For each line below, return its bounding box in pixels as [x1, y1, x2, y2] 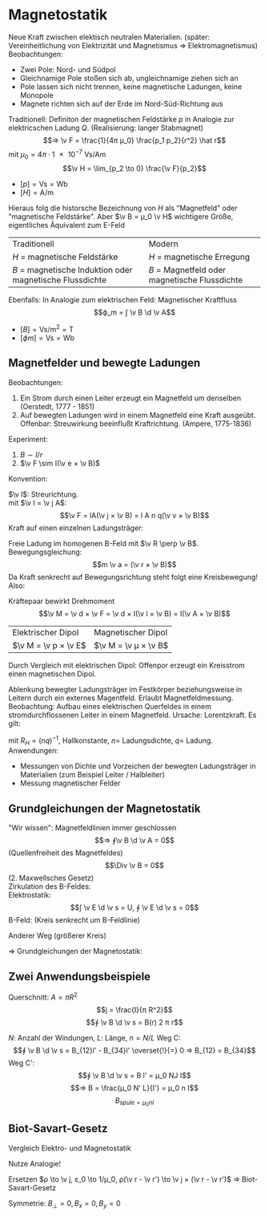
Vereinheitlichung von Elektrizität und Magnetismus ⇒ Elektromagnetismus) [8, 40, 259, 50]
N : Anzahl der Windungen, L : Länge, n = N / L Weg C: [8, 1032, 182, 1042]
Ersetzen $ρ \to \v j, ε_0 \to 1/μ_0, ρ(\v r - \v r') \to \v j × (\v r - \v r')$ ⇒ [8, 1174, 240, 1184]
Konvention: [8, 473, 48, 483]
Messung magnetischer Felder [19, 778, 121, 788]
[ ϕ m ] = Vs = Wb [19, 333, 74, 343]
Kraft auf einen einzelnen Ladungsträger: [8, 523, 144, 533]
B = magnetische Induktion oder [12, 265, 133, 276]
